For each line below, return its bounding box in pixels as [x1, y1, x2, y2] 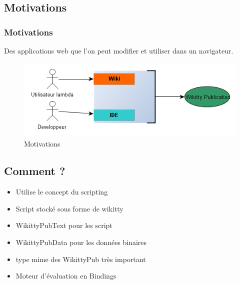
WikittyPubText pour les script [15, 220, 112, 230]
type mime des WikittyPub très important [15, 253, 146, 264]
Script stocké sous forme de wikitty [15, 203, 123, 213]
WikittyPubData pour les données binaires [15, 236, 147, 247]
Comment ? [4, 163, 65, 178]
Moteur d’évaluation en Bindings [15, 270, 116, 281]
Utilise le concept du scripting [15, 186, 108, 197]
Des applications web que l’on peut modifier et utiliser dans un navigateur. [4, 45, 233, 55]
